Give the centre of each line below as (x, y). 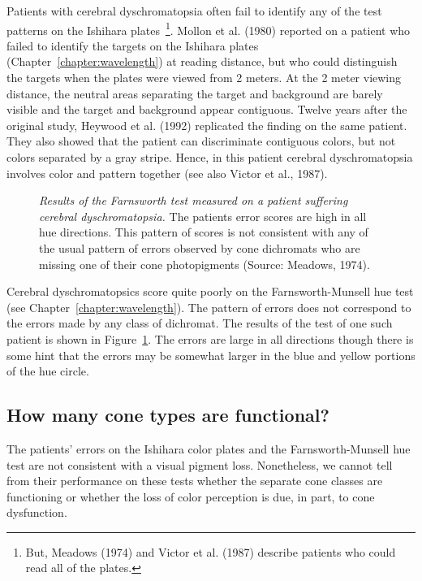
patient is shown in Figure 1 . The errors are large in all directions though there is (210, 338)
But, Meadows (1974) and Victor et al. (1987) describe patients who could (211, 551)
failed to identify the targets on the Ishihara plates (133, 45)
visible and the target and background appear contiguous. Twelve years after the (207, 109)
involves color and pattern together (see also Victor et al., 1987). (167, 173)
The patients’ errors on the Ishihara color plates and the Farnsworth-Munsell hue (209, 448)
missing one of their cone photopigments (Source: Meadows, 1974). (205, 264)
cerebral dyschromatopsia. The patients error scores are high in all (203, 216)
